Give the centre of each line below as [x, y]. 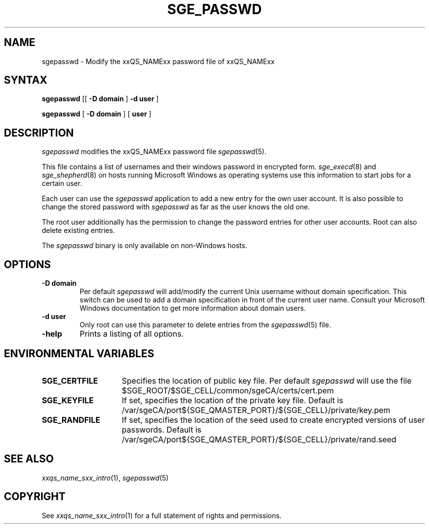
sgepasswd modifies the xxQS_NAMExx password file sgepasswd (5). [154, 152]
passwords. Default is [162, 429]
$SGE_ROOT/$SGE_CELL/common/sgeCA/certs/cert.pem [228, 390]
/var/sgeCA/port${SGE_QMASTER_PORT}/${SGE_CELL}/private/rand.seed [259, 439]
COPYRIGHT [35, 497]
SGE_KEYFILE [68, 400]
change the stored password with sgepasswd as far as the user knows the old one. [176, 207]
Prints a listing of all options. [131, 334]
